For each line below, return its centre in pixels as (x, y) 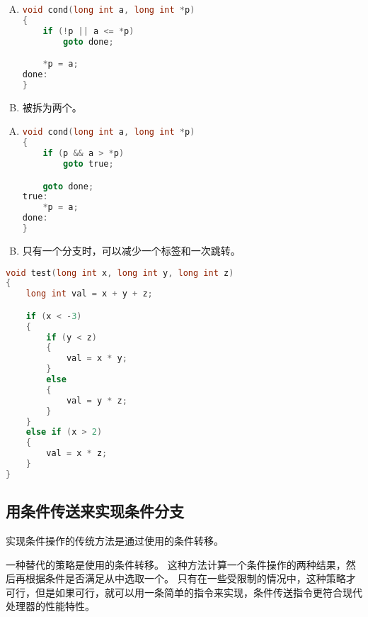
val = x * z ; (77, 454)
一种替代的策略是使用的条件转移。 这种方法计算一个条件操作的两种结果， (176, 564)
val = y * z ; (97, 400)
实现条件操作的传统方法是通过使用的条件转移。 (115, 540)
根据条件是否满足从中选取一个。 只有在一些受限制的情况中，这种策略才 (190, 578)
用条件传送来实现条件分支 (95, 511)
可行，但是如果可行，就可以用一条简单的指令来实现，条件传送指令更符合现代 (184, 592)
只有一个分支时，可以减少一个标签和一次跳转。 (131, 250)
